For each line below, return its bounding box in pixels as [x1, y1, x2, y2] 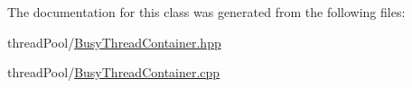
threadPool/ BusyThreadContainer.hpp [7, 32, 221, 51]
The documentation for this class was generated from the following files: [7, 3, 406, 21]
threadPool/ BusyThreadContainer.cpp [7, 63, 220, 82]
